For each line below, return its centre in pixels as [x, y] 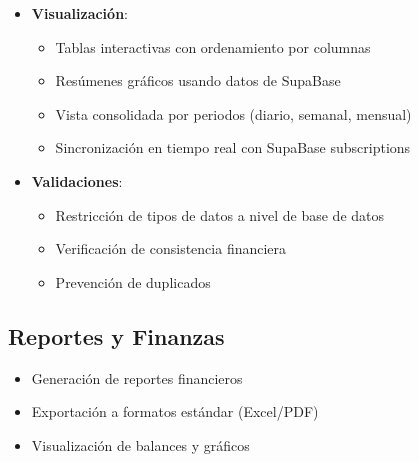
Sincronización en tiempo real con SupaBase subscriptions [233, 147]
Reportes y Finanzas [116, 335]
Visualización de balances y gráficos [140, 444]
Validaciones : [77, 180]
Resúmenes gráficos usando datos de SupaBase [198, 80]
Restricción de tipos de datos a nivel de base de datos [220, 214]
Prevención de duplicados [133, 281]
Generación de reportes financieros [137, 377]
